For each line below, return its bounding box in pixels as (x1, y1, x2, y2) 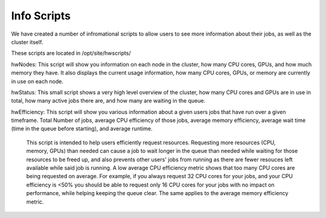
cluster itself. (11, 38, 43, 45)
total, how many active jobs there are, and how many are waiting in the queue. (11, 97, 205, 104)
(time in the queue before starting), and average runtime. (11, 125, 153, 132)
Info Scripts (11, 9, 71, 22)
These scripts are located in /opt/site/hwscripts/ (11, 50, 131, 57)
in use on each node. (11, 77, 63, 85)
